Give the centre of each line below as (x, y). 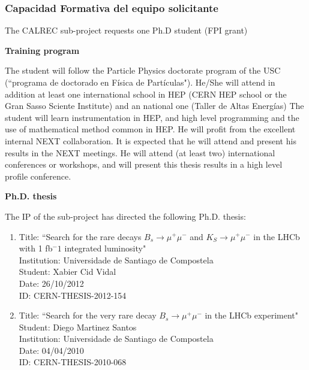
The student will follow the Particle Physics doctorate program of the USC (143, 70)
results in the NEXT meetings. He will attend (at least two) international (140, 152)
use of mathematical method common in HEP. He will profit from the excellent (150, 129)
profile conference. (38, 176)
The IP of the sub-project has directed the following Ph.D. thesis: (125, 216)
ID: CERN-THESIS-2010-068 (73, 362)
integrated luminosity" (105, 248)
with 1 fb (36, 248)
